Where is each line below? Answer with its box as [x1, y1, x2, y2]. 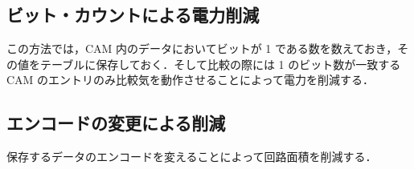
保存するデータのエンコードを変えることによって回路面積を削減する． [6, 148, 377, 165]
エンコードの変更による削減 [6, 111, 226, 135]
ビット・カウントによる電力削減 [6, 2, 260, 27]
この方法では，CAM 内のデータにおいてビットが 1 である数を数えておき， [6, 40, 398, 57]
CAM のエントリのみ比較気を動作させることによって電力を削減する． [6, 71, 374, 88]
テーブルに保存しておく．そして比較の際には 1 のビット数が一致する [39, 55, 401, 72]
